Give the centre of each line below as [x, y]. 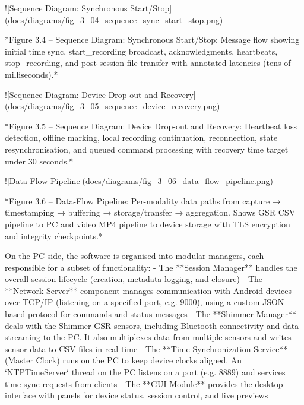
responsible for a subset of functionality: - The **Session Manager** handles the [151, 267]
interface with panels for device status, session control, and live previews [137, 395]
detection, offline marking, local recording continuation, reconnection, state [141, 137]
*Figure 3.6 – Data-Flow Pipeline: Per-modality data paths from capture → [143, 200]
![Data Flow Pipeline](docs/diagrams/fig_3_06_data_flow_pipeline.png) [139, 181]
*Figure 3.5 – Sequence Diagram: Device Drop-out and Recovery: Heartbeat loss [151, 126]
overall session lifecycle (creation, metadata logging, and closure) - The [134, 279]
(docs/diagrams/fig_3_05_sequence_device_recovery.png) [113, 106]
